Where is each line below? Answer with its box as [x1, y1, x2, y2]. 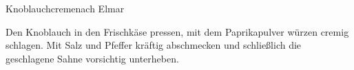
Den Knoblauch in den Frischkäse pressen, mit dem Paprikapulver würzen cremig [6, 24, 349, 38]
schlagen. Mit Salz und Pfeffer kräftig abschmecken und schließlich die [6, 38, 302, 52]
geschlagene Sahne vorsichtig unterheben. [6, 51, 179, 65]
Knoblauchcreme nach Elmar [6, 1, 125, 15]
